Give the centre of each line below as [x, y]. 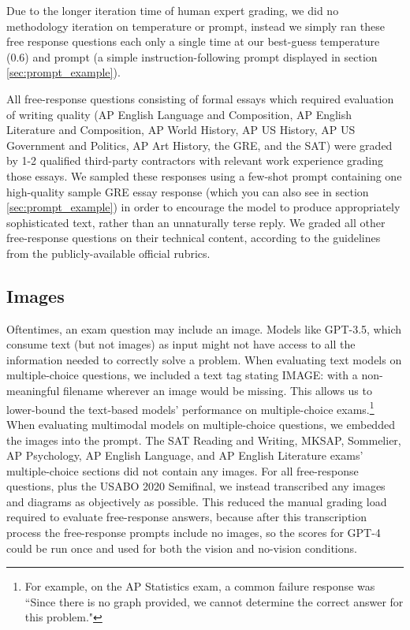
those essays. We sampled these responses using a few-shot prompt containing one [204, 175]
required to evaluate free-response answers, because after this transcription [187, 517]
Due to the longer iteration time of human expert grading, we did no [173, 10]
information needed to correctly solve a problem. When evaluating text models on [204, 359]
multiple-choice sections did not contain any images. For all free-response [183, 470]
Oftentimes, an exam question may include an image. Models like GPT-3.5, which [204, 328]
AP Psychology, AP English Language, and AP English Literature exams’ [185, 455]
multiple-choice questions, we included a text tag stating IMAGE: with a [182, 375]
